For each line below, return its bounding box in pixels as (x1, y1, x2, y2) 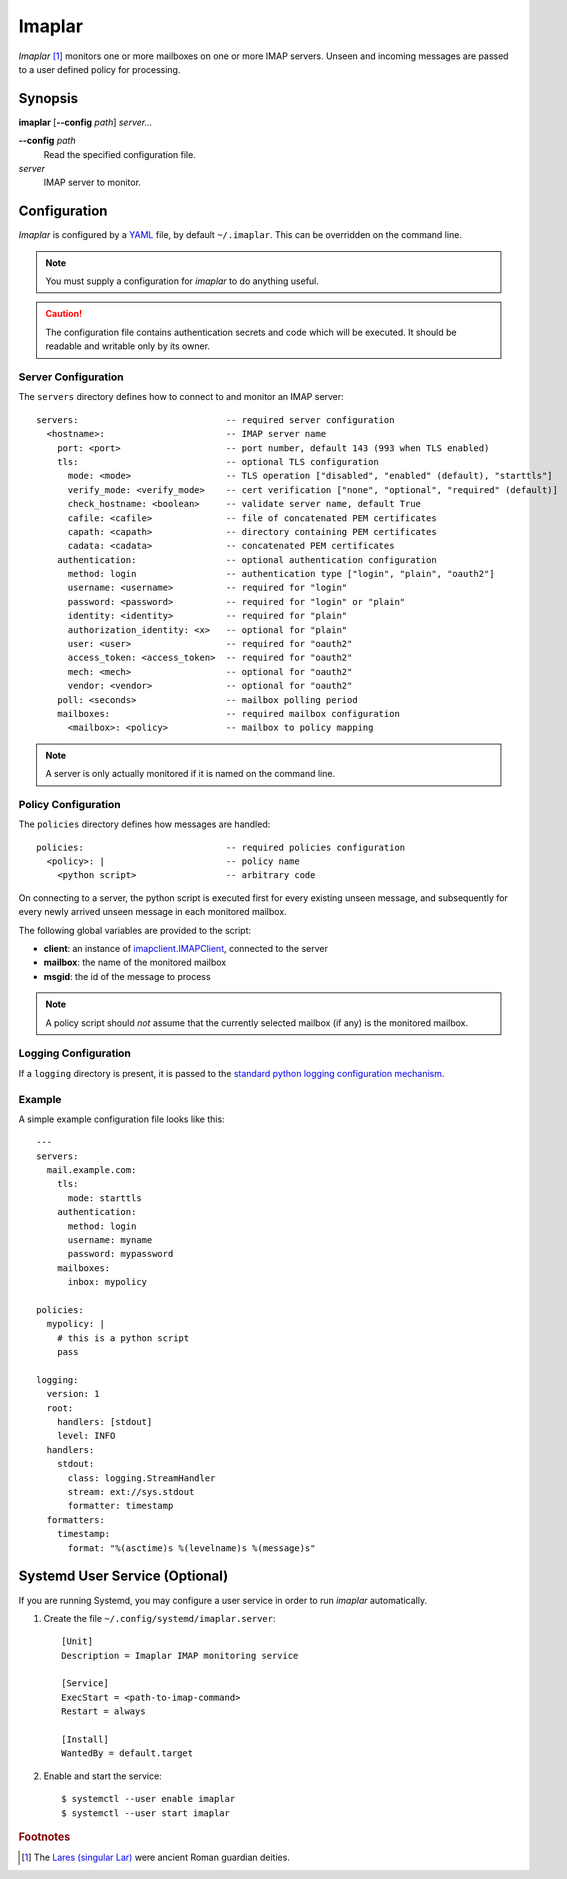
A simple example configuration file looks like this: (18, 1113, 225, 1125)
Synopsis (18, 90, 79, 107)
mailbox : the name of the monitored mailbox (43, 956, 227, 969)
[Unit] (61, 1636, 94, 1647)
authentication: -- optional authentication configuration (56, 554, 437, 565)
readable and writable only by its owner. (45, 340, 210, 352)
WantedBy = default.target (61, 1748, 194, 1759)
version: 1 (46, 1388, 100, 1400)
